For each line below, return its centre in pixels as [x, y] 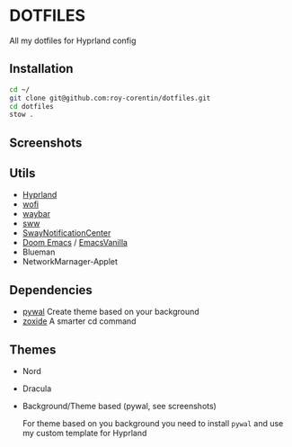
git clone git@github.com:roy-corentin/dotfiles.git [110, 98]
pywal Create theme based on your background [111, 312]
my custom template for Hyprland [84, 434]
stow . [22, 115]
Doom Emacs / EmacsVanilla [75, 243]
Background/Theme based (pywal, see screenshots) [119, 407]
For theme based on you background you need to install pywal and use [153, 424]
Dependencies [51, 290]
